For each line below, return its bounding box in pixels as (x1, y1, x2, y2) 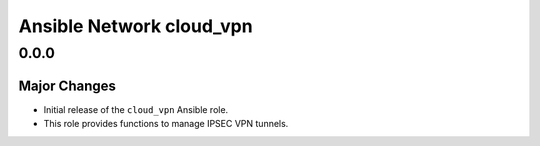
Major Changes (18, 77, 117, 94)
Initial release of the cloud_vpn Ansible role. (43, 103, 229, 115)
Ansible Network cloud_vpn (18, 15, 254, 37)
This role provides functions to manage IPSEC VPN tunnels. (43, 118, 289, 130)
